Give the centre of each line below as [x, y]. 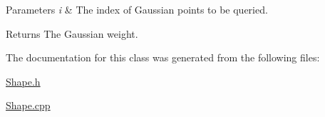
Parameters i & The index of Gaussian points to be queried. [137, 9]
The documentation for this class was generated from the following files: [163, 57]
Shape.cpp [28, 105]
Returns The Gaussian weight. [72, 33]
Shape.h [23, 81]
